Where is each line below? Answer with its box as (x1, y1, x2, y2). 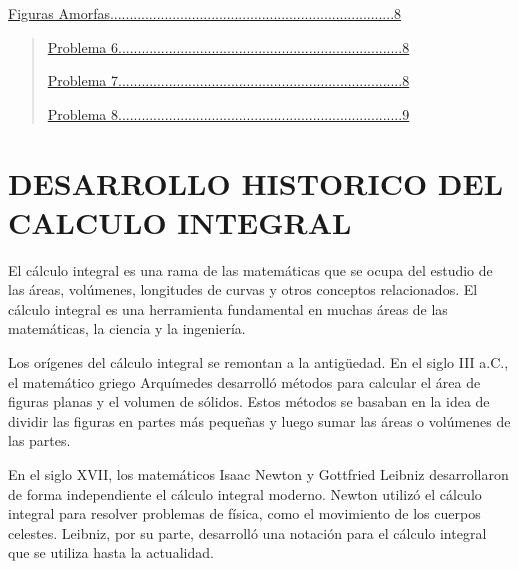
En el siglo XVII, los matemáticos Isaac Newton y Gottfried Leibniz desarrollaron (8, 464, 509, 485)
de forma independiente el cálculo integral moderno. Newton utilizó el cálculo (8, 483, 482, 504)
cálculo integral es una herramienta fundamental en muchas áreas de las (8, 298, 448, 319)
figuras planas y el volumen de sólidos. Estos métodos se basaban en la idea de (8, 391, 490, 412)
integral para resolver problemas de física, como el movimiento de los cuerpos (8, 503, 481, 524)
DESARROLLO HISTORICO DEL (8, 162, 504, 203)
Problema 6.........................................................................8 (47, 36, 410, 57)
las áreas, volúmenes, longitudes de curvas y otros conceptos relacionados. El (8, 279, 478, 300)
